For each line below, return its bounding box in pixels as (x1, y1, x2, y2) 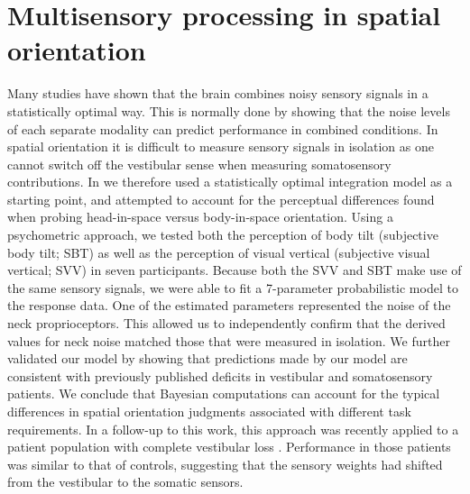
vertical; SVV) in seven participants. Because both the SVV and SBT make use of (7, 261, 462, 279)
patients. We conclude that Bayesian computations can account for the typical (7, 384, 440, 403)
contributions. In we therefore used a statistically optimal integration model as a (7, 172, 453, 191)
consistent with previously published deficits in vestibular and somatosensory (7, 366, 433, 385)
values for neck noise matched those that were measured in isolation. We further (7, 331, 450, 350)
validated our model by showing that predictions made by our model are (7, 349, 408, 368)
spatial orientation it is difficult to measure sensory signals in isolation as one (7, 137, 434, 156)
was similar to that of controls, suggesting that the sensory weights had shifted (7, 454, 443, 473)
